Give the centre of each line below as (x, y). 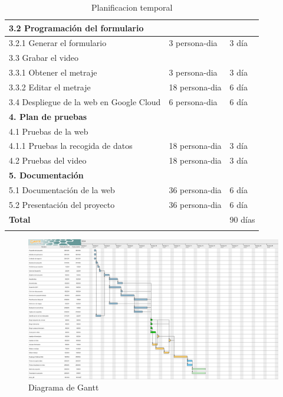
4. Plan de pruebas (48, 116)
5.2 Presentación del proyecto (62, 204)
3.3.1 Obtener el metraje (53, 72)
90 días (242, 219)
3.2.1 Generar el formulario (58, 43)
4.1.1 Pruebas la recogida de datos (71, 146)
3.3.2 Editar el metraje (50, 87)
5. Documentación (46, 175)
